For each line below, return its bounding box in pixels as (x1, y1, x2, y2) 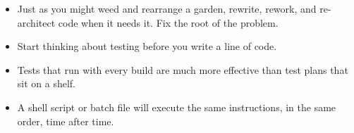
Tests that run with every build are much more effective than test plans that (17, 62, 348, 77)
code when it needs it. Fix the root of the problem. (58, 15, 279, 30)
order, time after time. (17, 113, 114, 128)
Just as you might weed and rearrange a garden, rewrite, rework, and (17, 1, 317, 15)
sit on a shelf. (17, 76, 76, 91)
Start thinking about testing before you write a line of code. (17, 39, 277, 53)
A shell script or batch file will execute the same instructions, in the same (17, 99, 336, 114)
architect (17, 15, 56, 30)
